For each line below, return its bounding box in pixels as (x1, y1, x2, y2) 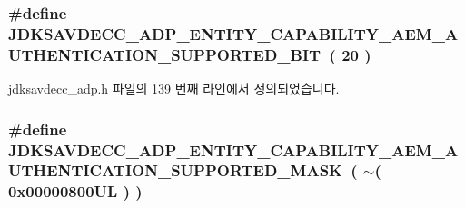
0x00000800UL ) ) (8, 180, 143, 203)
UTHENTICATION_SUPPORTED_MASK (8, 159, 342, 182)
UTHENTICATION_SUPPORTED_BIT (8, 43, 322, 65)
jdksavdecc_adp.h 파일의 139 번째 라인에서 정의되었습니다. (8, 79, 340, 98)
